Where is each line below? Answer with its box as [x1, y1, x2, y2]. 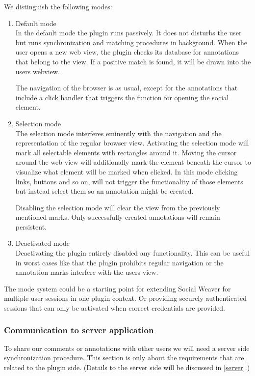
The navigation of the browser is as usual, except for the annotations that [15, 83, 238, 93]
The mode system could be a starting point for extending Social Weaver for [4, 283, 231, 293]
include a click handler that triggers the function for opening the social [15, 92, 229, 102]
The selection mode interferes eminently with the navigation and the [15, 128, 222, 138]
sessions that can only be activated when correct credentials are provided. [4, 303, 225, 313]
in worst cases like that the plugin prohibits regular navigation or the [15, 257, 224, 267]
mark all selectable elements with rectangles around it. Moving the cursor [15, 147, 237, 157]
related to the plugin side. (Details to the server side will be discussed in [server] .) [4, 362, 250, 373]
